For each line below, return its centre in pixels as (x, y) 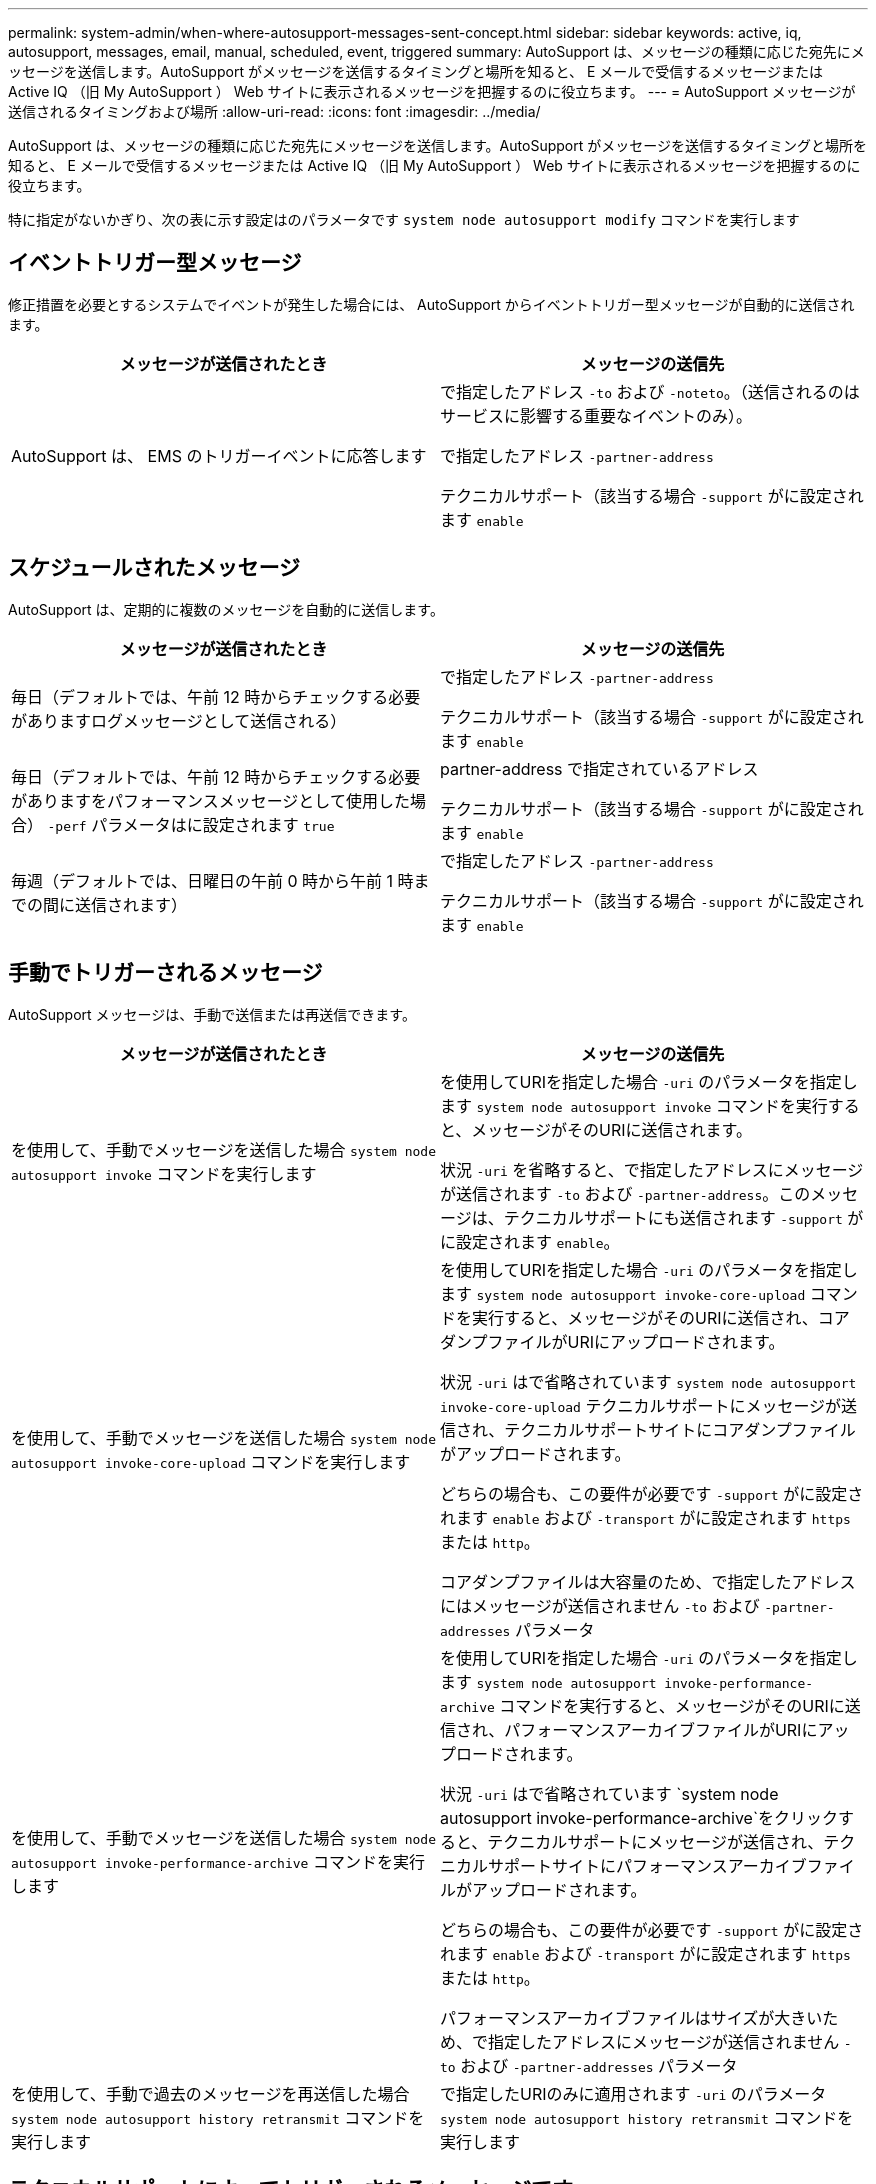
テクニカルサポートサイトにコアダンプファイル (680, 1429)
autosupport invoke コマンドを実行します (164, 1173)
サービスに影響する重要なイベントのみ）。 (596, 415)
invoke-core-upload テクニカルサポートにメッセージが (641, 1405)
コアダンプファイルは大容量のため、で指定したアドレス (648, 1581)
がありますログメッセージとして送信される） (179, 720)
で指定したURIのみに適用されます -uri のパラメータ (633, 2093)
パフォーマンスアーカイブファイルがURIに (661, 1729)
